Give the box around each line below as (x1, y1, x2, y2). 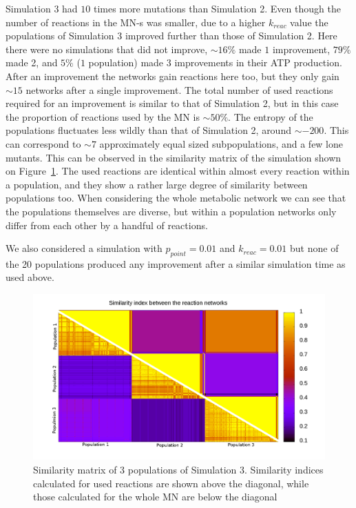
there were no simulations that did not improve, (6, 41, 208, 56)
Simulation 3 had (6, 1, 78, 15)
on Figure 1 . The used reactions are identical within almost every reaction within (6, 164, 350, 178)
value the (290, 14, 328, 29)
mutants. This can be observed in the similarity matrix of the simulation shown (6, 150, 342, 164)
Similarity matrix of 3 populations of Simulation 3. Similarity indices (33, 462, 324, 477)
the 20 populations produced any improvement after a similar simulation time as (6, 256, 346, 271)
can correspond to (6, 136, 81, 150)
